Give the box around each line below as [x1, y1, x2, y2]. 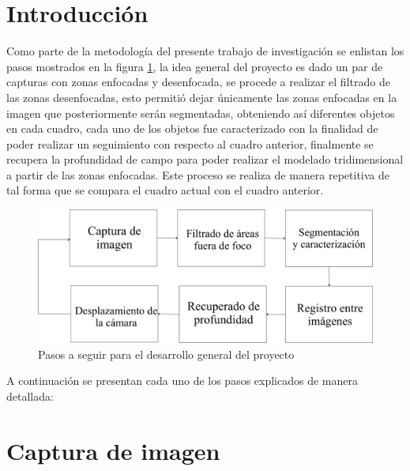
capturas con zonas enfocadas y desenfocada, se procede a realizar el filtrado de [6, 73, 390, 90]
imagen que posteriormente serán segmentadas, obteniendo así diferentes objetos [6, 104, 395, 121]
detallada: [6, 387, 54, 404]
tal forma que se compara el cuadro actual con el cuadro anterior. [6, 182, 324, 198]
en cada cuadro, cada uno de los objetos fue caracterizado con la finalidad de [6, 120, 378, 137]
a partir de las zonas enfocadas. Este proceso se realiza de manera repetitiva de [6, 166, 390, 183]
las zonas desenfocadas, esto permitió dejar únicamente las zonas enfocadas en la [6, 89, 397, 105]
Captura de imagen [6, 434, 220, 466]
